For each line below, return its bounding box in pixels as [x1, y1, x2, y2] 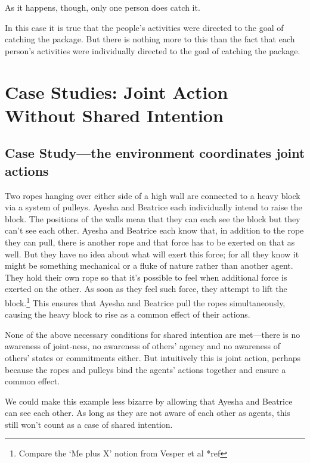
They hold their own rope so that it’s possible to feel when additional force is [5, 271, 287, 283]
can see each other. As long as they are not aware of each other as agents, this [5, 406, 290, 419]
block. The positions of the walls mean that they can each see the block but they [5, 212, 300, 225]
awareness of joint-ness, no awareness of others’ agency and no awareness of [5, 340, 280, 352]
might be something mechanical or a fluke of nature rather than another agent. [5, 259, 293, 272]
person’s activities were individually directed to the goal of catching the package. [5, 44, 300, 57]
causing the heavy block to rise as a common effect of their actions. [5, 308, 250, 321]
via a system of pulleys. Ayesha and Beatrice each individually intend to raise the [5, 201, 302, 213]
